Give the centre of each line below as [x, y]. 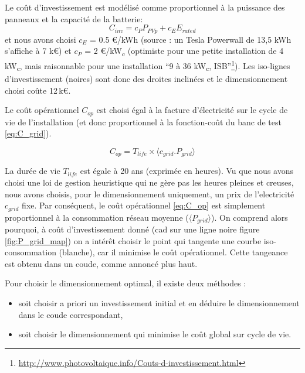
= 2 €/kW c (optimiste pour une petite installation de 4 [184, 52]
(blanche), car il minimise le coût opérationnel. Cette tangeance [173, 252]
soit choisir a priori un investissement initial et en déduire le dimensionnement [159, 303]
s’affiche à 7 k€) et [38, 51]
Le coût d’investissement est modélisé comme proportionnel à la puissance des [145, 7]
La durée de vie [33, 171]
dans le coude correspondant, [71, 314]
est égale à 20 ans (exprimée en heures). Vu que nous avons [187, 171]
